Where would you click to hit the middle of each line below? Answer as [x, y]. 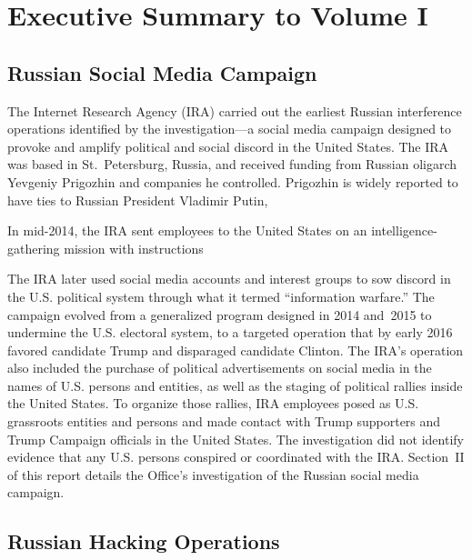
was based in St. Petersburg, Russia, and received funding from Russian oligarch [232, 164]
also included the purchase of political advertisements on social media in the [220, 368]
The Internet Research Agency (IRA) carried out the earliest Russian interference [235, 110]
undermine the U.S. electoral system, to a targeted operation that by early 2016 [230, 332]
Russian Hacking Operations [144, 541]
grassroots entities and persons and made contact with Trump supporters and [224, 421]
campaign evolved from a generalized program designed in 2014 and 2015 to [220, 314]
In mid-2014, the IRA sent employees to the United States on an [187, 230]
